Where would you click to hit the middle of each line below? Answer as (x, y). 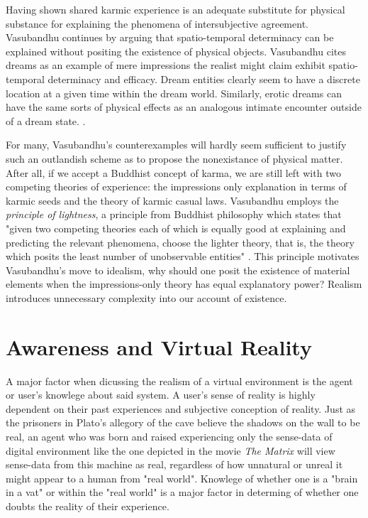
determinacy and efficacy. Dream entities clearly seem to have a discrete (204, 79)
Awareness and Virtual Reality (159, 346)
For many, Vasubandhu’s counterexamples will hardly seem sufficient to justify (176, 145)
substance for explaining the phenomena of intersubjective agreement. (157, 23)
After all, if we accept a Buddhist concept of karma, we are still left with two (173, 172)
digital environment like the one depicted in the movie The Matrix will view (171, 450)
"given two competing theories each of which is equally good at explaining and (176, 228)
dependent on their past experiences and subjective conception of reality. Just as (181, 408)
